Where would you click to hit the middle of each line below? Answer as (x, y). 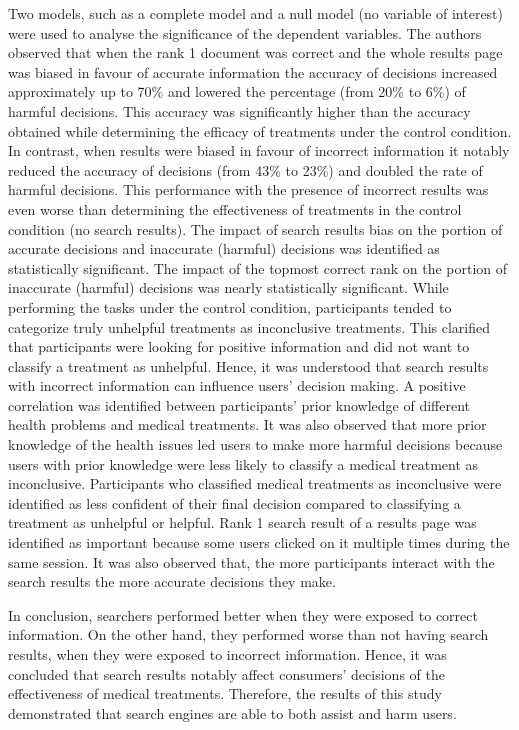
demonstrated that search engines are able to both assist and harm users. (232, 712)
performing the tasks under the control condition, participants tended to (230, 306)
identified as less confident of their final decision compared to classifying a (234, 502)
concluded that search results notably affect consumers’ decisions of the (226, 673)
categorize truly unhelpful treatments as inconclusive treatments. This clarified (249, 326)
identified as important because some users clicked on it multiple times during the (259, 542)
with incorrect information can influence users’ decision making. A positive (237, 385)
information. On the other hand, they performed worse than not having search (248, 634)
